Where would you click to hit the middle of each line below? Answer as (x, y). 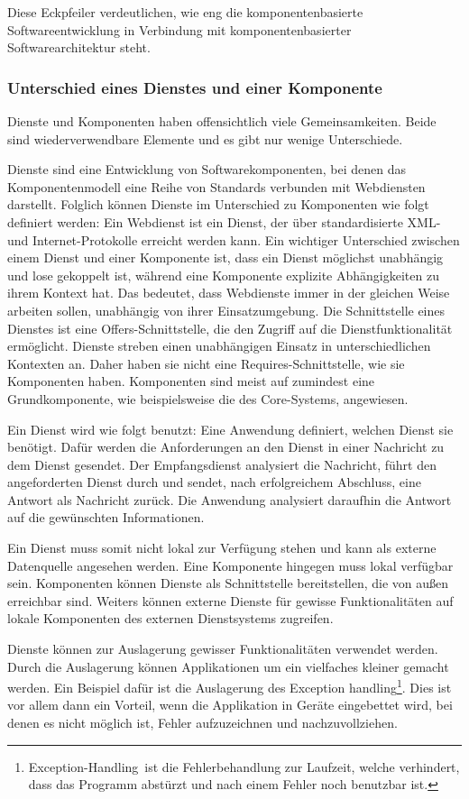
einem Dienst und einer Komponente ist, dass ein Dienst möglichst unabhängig (225, 257)
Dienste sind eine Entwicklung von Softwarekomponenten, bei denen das (207, 169)
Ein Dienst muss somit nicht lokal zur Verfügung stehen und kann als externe (222, 548)
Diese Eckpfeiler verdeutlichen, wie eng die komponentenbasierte (185, 12)
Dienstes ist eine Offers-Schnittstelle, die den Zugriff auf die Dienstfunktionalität (230, 328)
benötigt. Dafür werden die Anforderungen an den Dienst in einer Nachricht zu (226, 447)
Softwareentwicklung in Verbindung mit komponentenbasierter (179, 29)
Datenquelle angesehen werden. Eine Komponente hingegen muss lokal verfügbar (230, 565)
